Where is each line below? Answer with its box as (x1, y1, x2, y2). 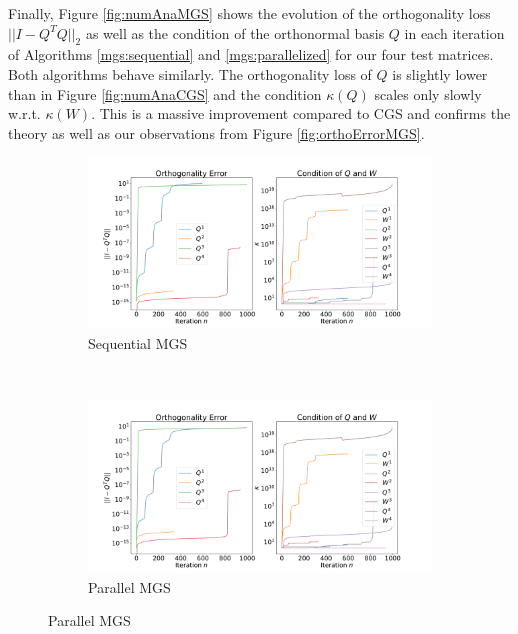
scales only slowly (374, 83, 482, 104)
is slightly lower (392, 63, 488, 84)
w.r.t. (8, 103, 41, 124)
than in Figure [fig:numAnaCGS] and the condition (8, 83, 322, 104)
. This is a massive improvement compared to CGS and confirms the (91, 103, 511, 124)
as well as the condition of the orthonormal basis (85, 22, 385, 43)
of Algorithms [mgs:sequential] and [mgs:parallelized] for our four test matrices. (8, 44, 494, 65)
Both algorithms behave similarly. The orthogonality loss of (8, 63, 372, 84)
